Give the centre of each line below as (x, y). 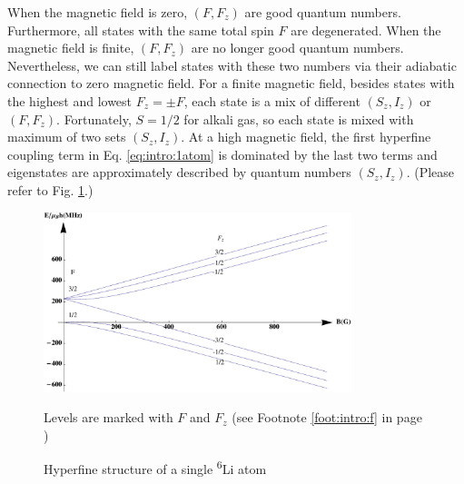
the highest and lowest (70, 100)
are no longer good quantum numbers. (297, 48)
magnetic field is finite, (71, 48)
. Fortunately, (94, 119)
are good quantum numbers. (323, 12)
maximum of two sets (67, 137)
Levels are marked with (109, 417)
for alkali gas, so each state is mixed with (299, 119)
